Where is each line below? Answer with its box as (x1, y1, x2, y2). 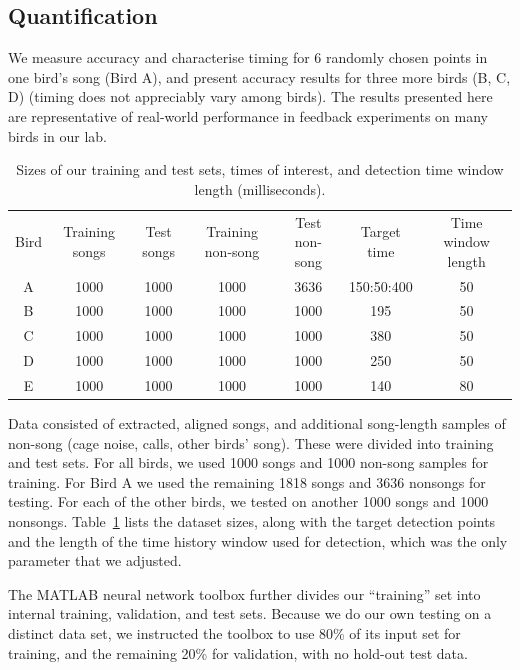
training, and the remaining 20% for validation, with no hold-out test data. (8, 642, 468, 663)
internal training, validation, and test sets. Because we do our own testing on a (8, 603, 492, 624)
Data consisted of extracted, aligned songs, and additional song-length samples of (8, 413, 506, 434)
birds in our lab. (8, 125, 107, 146)
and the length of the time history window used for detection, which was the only (8, 530, 508, 551)
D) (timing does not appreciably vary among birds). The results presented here (8, 86, 493, 107)
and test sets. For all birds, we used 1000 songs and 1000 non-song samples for (8, 452, 489, 473)
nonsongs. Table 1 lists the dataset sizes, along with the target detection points (8, 511, 496, 532)
